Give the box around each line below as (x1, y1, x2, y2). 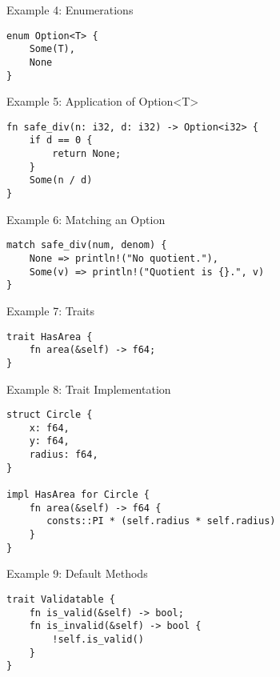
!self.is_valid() (52, 633, 144, 645)
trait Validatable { (6, 593, 116, 605)
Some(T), (29, 43, 75, 55)
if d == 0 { (29, 134, 93, 146)
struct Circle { (6, 409, 93, 421)
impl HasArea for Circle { (6, 489, 150, 501)
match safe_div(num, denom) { (6, 239, 167, 251)
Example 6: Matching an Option (6, 210, 166, 227)
